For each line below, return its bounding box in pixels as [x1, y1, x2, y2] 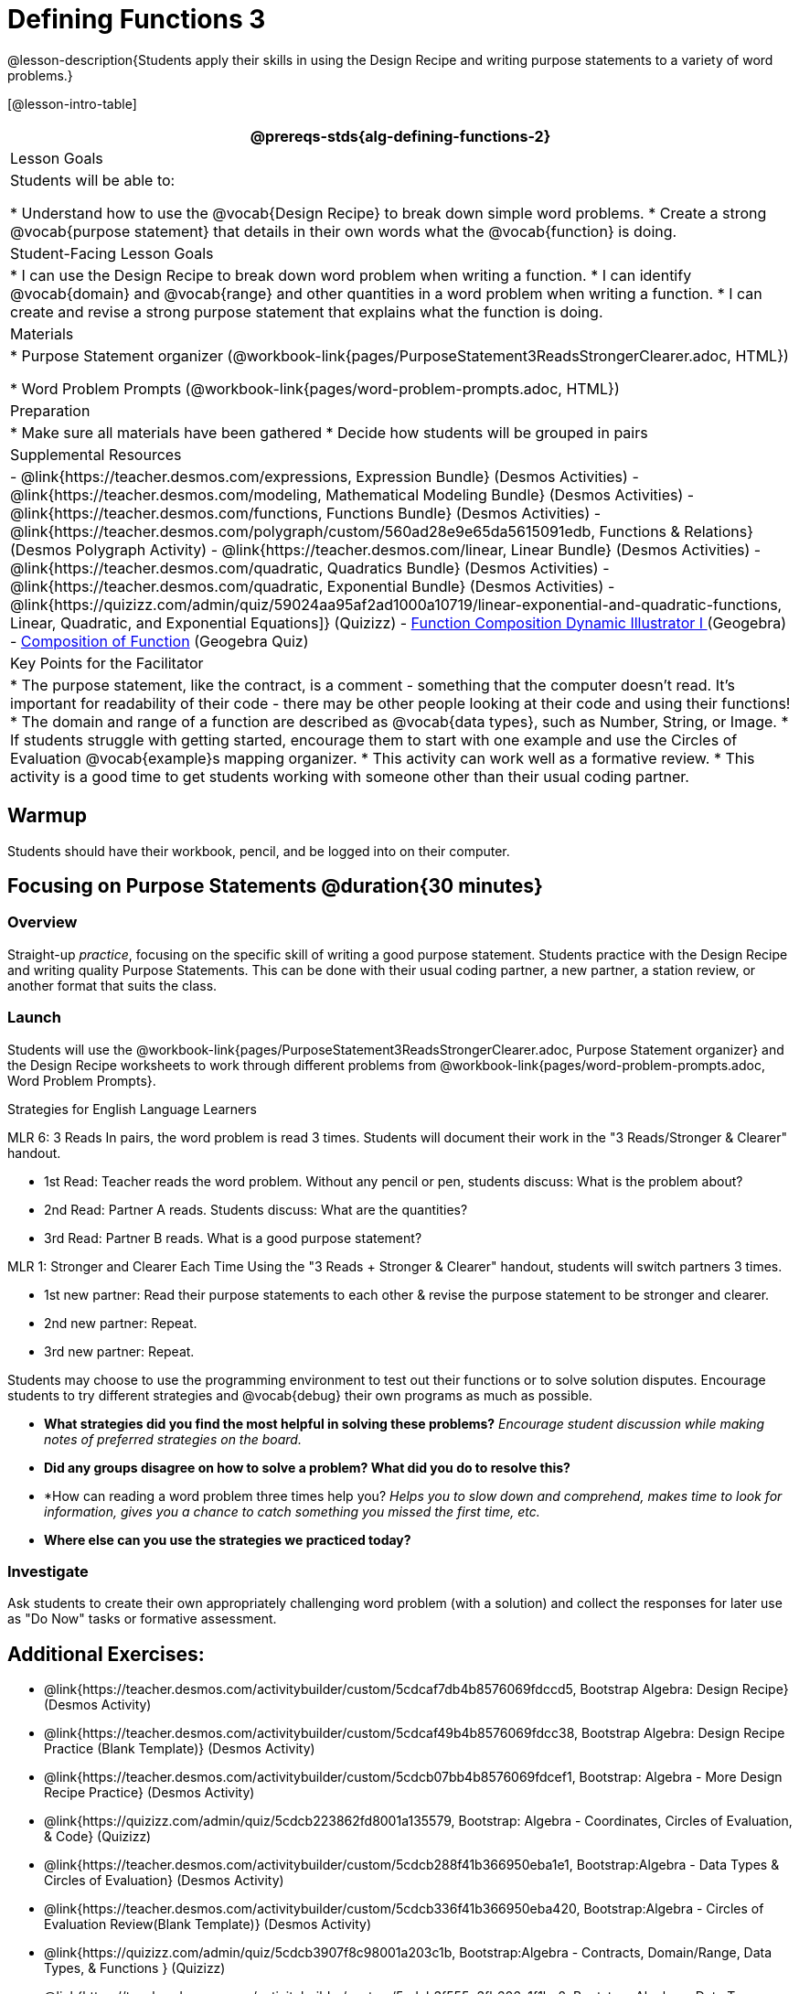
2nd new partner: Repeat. [44, 1314, 197, 1331]
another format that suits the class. [7, 977, 218, 993]
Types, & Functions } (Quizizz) [44, 1960, 226, 1977]
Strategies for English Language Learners [7, 1100, 257, 1117]
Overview [7, 913, 78, 932]
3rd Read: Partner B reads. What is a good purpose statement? [44, 1229, 422, 1246]
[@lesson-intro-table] [7, 95, 137, 112]
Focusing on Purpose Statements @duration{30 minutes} [7, 874, 543, 898]
